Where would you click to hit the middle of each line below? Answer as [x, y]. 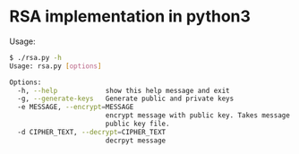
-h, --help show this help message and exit [124, 90]
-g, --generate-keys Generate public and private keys [126, 99]
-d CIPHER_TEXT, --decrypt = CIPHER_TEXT [92, 132]
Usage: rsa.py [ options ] [56, 66]
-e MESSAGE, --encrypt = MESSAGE [76, 107]
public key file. [137, 124]
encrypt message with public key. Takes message [198, 115]
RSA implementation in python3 [130, 17]
